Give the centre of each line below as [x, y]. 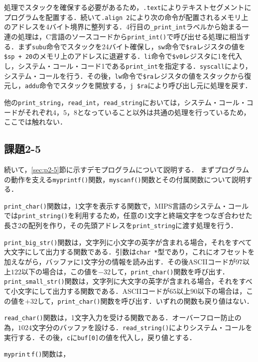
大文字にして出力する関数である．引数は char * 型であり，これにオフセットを [129, 252]
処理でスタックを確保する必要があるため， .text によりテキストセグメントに [128, 7]
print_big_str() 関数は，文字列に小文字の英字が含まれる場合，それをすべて [128, 242]
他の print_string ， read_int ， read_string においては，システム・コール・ [125, 102]
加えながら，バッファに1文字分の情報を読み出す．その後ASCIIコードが [120, 262]
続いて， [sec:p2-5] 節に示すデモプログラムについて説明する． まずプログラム [127, 169]
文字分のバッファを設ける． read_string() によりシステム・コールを [142, 327]
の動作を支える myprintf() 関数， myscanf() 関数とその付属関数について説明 [125, 179]
